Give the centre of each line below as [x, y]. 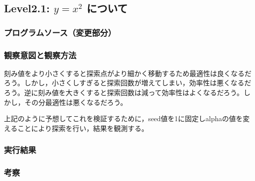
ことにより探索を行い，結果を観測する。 [83, 128]
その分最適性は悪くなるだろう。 [76, 102]
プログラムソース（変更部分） [60, 32]
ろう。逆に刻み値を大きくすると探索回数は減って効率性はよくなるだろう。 [124, 92]
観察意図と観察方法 [40, 55]
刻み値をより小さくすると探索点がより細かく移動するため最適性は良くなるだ [128, 73]
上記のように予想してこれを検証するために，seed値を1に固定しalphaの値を [124, 118]
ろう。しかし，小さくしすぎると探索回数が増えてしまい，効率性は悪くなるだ [128, 83]
